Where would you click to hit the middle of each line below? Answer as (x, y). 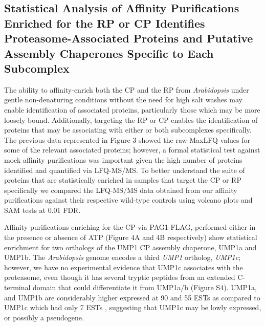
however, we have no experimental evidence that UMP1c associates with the (124, 267)
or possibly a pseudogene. (44, 317)
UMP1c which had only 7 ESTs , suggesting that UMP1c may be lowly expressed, (133, 307)
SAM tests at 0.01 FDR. (42, 210)
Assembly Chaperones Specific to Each (109, 53)
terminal (17, 287)
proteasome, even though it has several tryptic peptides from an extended (120, 277)
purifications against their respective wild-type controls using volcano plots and (128, 200)
